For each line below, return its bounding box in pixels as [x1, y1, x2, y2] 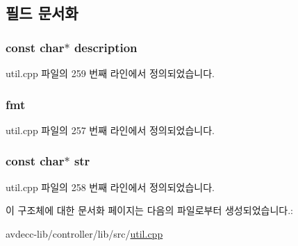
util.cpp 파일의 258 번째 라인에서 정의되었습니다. [6, 179, 215, 194]
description [74, 38, 138, 56]
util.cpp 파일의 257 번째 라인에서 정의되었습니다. [6, 122, 215, 137]
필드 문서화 [6, 2, 78, 24]
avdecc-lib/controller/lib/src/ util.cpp [6, 226, 163, 240]
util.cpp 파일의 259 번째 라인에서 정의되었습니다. [6, 66, 215, 80]
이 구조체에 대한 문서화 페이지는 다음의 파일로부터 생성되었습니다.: [6, 203, 293, 218]
